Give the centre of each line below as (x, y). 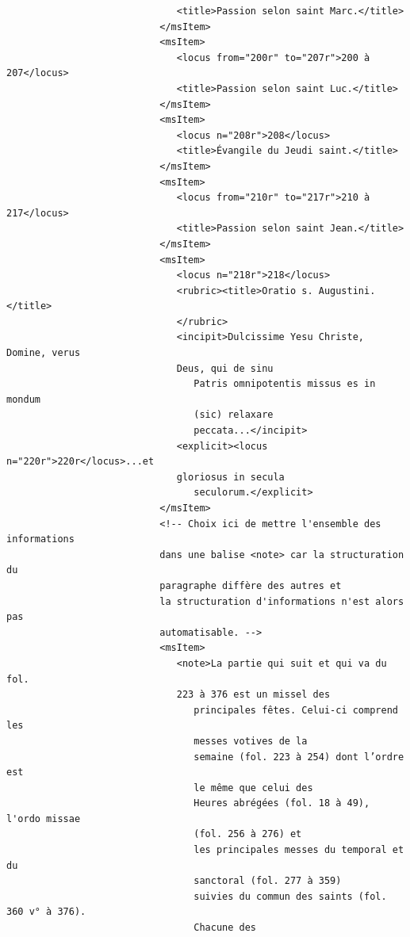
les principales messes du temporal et (299, 850)
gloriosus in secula (230, 477)
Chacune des (225, 928)
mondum (23, 399)
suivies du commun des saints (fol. (290, 896)
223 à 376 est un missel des (253, 695)
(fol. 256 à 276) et (248, 834)
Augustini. (347, 291)
